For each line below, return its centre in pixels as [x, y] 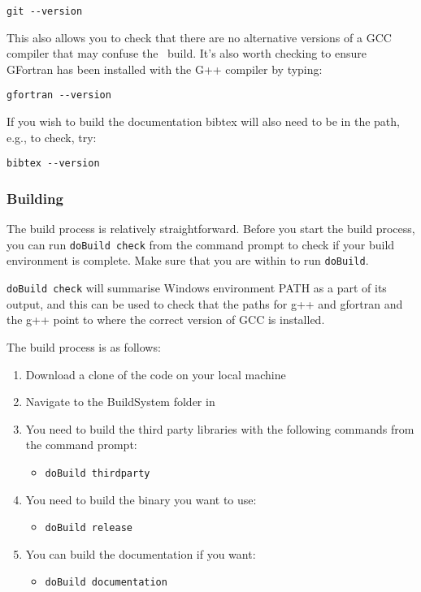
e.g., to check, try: [52, 137]
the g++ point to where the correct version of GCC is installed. [166, 320]
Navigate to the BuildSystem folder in [120, 402]
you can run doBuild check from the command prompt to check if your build [201, 244]
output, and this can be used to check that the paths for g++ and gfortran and [205, 303]
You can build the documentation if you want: [141, 553]
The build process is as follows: [84, 346]
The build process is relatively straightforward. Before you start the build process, [211, 229]
